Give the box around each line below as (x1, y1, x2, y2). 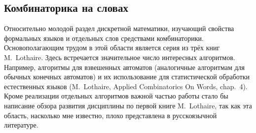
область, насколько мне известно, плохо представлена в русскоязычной (4, 110, 217, 120)
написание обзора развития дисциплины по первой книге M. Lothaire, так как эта (4, 100, 252, 110)
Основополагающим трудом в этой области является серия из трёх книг (4, 42, 220, 53)
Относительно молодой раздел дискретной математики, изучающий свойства (4, 23, 234, 33)
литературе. (4, 120, 38, 130)
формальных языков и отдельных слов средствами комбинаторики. (4, 33, 204, 43)
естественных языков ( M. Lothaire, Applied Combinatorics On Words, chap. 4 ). (4, 81, 248, 91)
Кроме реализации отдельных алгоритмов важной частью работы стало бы (4, 91, 228, 101)
